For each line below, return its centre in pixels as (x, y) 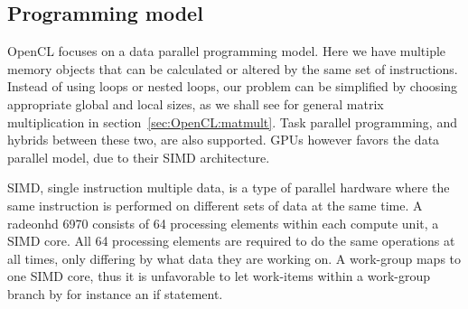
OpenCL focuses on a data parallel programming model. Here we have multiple (227, 51)
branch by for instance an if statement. (115, 293)
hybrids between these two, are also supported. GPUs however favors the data (224, 140)
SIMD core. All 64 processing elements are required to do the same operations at (231, 241)
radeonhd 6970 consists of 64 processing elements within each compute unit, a (223, 223)
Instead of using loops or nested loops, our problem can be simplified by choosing (233, 86)
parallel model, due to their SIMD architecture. (139, 157)
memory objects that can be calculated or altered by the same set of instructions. (233, 68)
